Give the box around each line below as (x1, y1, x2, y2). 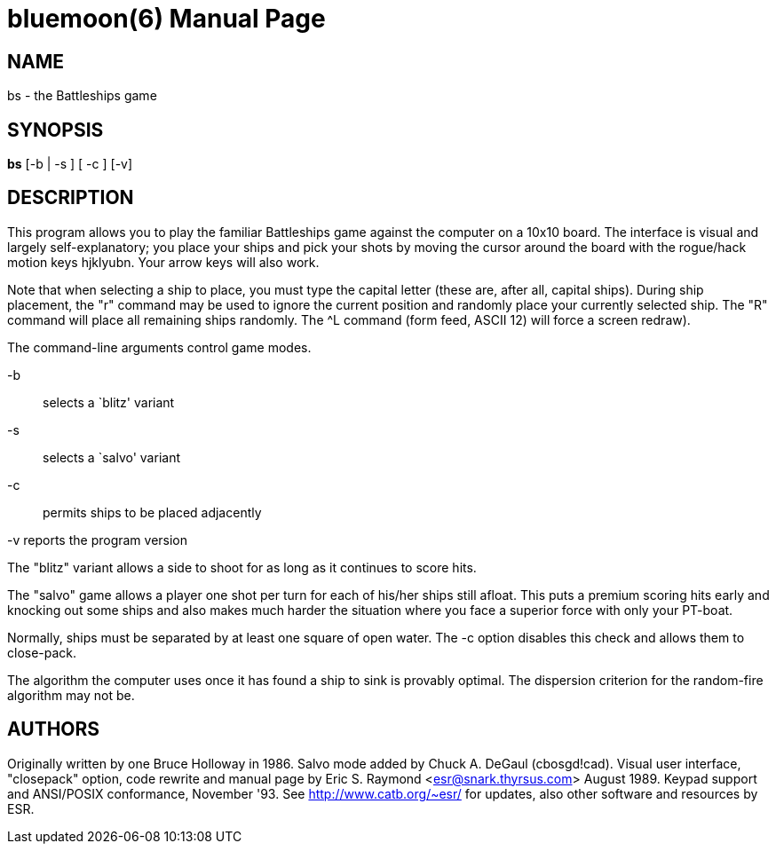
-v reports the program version (7, 532, 188, 548)
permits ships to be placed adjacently (43, 504, 262, 520)
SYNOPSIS (7, 118, 104, 141)
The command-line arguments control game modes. (7, 339, 312, 355)
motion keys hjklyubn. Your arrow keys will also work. (7, 254, 320, 270)
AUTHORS (7, 718, 100, 741)
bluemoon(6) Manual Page (7, 4, 326, 34)
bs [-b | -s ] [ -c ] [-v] (7, 156, 133, 172)
